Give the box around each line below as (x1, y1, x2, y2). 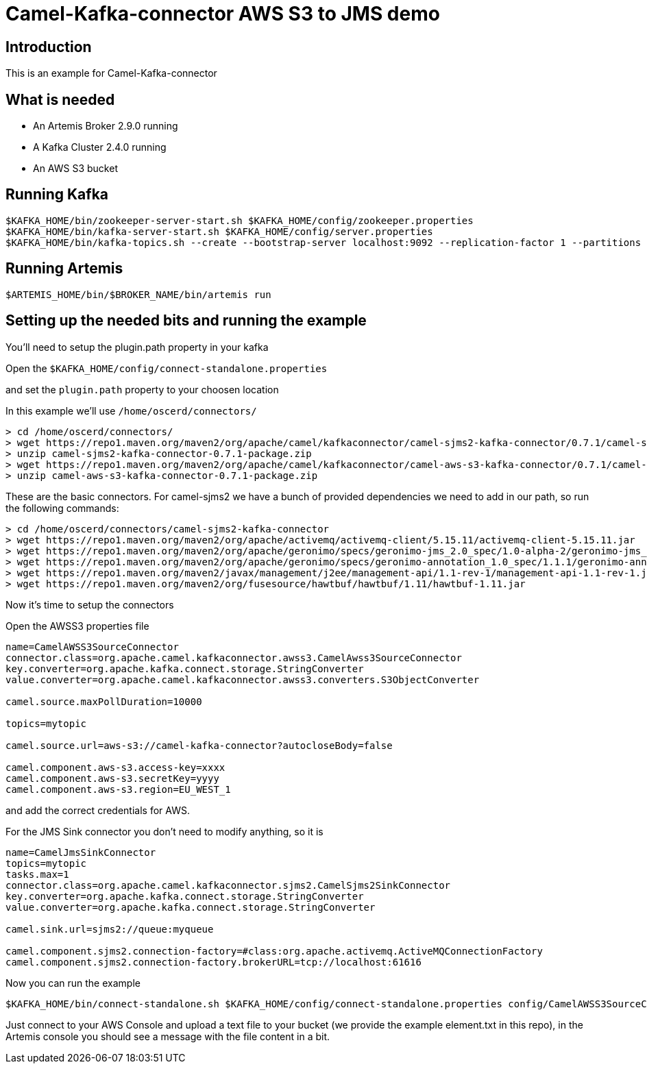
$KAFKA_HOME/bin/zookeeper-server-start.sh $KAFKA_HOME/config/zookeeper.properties (5, 214, 474, 226)
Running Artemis (5, 260, 123, 278)
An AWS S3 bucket (33, 162, 118, 175)
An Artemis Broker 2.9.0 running (33, 120, 178, 132)
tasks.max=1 (5, 868, 69, 880)
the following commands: (5, 502, 119, 514)
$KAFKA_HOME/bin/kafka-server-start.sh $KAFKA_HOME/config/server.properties (5, 225, 433, 237)
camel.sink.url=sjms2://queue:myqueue (5, 923, 214, 935)
